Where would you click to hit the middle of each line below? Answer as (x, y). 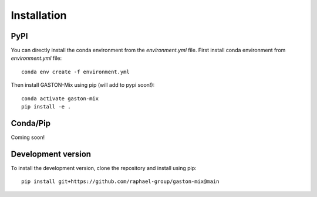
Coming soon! (28, 137)
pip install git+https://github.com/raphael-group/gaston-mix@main (120, 181)
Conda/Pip (31, 123)
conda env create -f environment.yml (76, 72)
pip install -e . (46, 107)
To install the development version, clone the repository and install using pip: (104, 168)
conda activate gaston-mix (60, 98)
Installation (39, 15)
